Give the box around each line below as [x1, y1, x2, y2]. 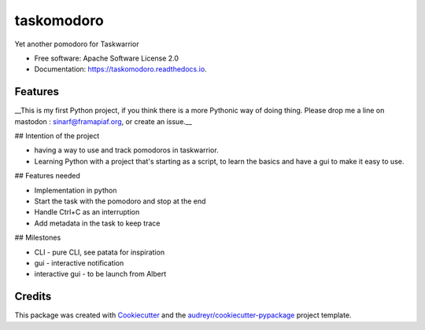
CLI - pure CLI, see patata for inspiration [34, 247, 165, 257]
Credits [14, 290, 52, 303]
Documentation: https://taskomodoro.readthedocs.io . [34, 64, 208, 74]
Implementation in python [34, 185, 117, 195]
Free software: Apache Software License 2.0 [34, 53, 179, 63]
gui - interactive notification [34, 258, 124, 267]
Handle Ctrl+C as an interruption [34, 207, 140, 217]
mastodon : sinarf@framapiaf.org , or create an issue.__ [14, 116, 193, 126]
